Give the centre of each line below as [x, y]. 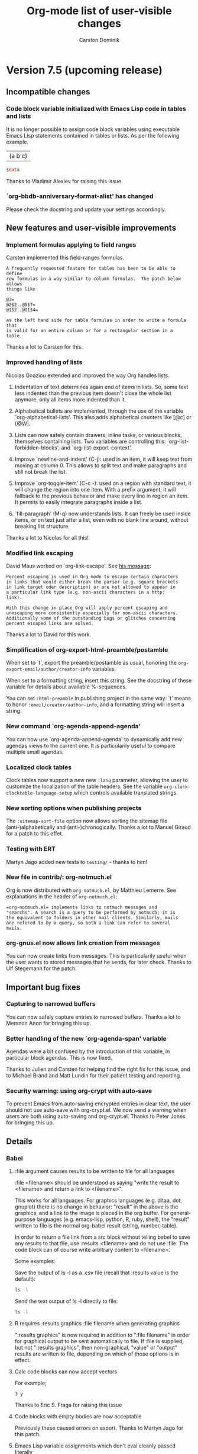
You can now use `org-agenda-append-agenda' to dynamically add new [94, 739]
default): [25, 1279]
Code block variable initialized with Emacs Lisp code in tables [96, 109]
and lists [19, 116]
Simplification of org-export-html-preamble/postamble [87, 650]
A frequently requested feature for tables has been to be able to [91, 269]
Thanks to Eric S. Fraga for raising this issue [68, 1405]
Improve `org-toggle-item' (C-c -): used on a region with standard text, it [103, 483]
